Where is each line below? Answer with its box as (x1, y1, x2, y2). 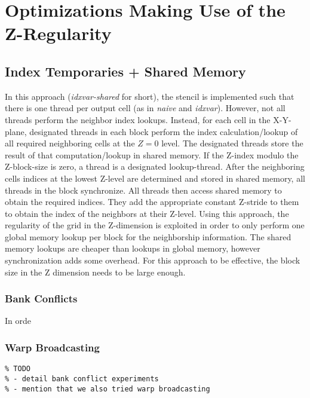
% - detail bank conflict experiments (5, 374, 159, 383)
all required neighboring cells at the (5, 137, 135, 149)
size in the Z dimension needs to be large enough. (5, 265, 186, 278)
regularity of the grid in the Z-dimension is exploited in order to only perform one (5, 219, 305, 231)
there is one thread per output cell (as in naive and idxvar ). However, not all (5, 102, 286, 114)
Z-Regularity (5, 21, 112, 45)
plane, (5, 125, 27, 137)
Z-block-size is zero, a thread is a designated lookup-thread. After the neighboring (5, 160, 305, 173)
